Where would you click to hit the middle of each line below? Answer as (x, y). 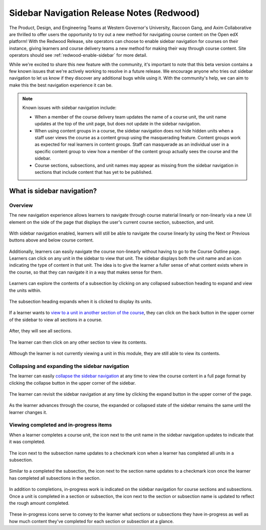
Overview (21, 205)
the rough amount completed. (39, 503)
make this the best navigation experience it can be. (61, 85)
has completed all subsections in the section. (55, 478)
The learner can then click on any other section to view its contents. (78, 342)
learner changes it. (28, 412)
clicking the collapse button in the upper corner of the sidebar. (73, 383)
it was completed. (27, 442)
